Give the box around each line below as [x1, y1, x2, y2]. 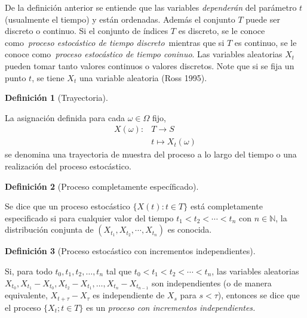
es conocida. [167, 223, 212, 236]
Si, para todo [5, 264, 53, 277]
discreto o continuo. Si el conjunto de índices [5, 24, 168, 37]
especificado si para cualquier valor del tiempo [5, 211, 174, 224]
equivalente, [5, 289, 48, 301]
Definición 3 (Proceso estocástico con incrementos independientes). [5, 245, 256, 257]
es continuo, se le [234, 36, 297, 48]
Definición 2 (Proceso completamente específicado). [5, 180, 199, 192]
